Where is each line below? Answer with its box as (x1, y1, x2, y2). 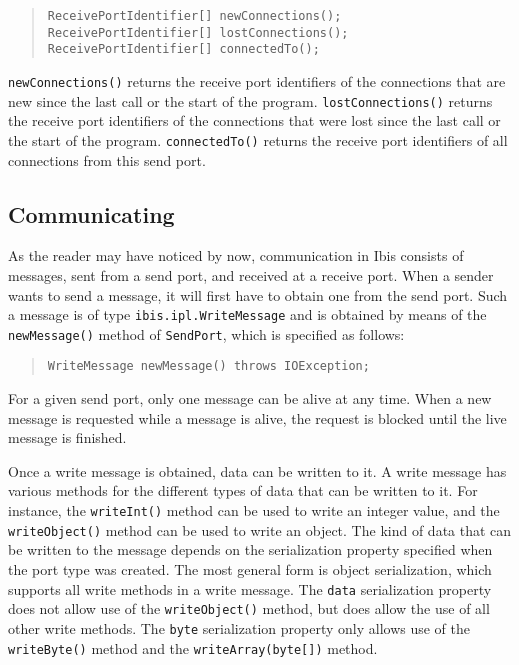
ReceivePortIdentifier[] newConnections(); (47, 9, 342, 23)
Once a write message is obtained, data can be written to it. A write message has (8, 460, 507, 481)
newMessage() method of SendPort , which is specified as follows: (8, 323, 405, 344)
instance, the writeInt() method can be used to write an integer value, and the (8, 500, 500, 521)
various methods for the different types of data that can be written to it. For (8, 480, 478, 501)
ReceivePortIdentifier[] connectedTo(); (47, 42, 320, 57)
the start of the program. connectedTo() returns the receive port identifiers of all (8, 129, 508, 150)
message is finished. (8, 427, 127, 448)
